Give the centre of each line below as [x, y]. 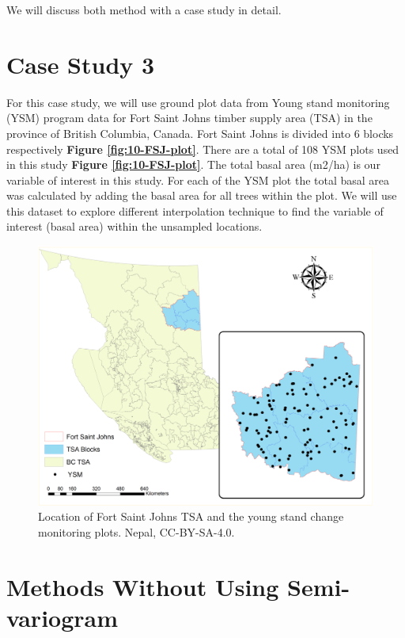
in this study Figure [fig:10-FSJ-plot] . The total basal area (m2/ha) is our [193, 164]
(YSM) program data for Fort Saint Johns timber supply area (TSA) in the [189, 118]
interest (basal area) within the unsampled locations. [134, 226]
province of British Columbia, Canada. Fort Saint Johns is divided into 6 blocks [200, 133]
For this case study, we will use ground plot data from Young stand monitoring [198, 102]
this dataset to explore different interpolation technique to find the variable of [195, 210]
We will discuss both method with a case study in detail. [144, 10]
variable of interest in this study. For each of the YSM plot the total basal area [198, 180]
